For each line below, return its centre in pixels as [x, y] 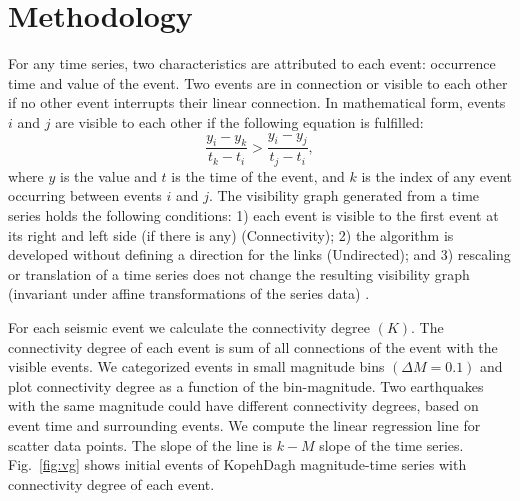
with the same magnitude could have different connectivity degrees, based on [243, 405]
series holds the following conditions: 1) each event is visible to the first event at [253, 214]
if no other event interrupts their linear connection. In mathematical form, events [257, 102]
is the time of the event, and [258, 175]
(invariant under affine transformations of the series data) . [189, 293]
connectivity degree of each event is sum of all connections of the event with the [253, 346]
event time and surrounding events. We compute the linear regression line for [244, 424]
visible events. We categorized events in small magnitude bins [196, 366]
